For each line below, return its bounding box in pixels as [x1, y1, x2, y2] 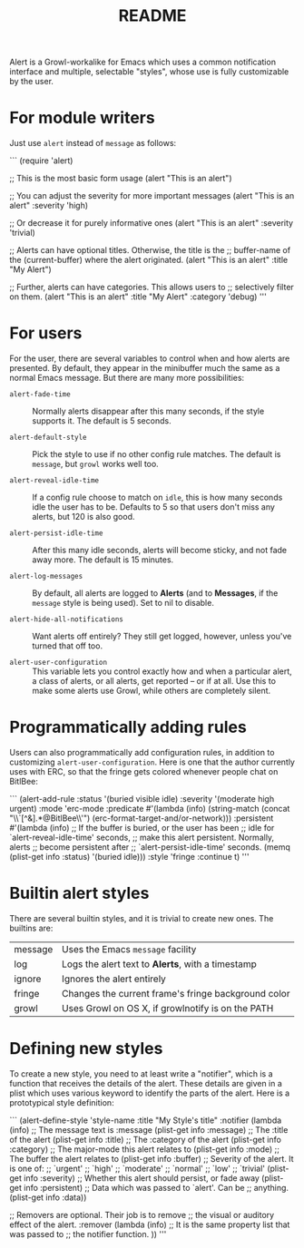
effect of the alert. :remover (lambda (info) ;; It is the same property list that [9, 1219, 290, 1230]
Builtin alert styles [9, 883, 150, 903]
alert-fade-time [9, 390, 71, 399]
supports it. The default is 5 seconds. [32, 415, 172, 426]
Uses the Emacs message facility [62, 942, 197, 955]
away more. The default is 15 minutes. [32, 554, 174, 565]
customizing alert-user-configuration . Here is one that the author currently [9, 756, 295, 767]
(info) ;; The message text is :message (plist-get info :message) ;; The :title [9, 1124, 289, 1135]
